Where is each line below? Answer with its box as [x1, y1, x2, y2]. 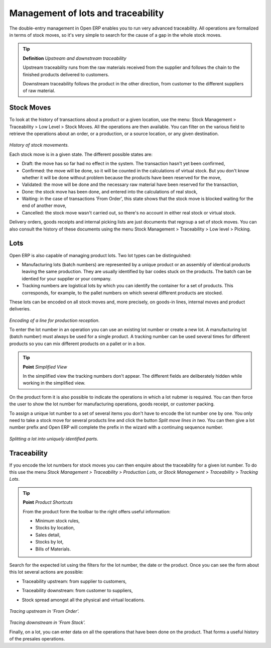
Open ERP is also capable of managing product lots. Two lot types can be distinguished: [9, 252, 192, 258]
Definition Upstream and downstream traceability [23, 55, 126, 61]
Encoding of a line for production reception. [9, 317, 100, 323]
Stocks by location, [35, 525, 75, 531]
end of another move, [22, 202, 67, 208]
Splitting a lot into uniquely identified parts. [9, 436, 99, 442]
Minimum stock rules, [35, 518, 80, 524]
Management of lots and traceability [9, 8, 164, 19]
